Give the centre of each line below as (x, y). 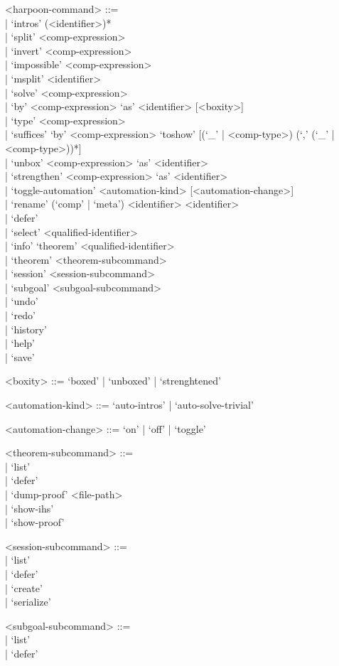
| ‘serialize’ (28, 602)
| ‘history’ (26, 329)
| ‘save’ (20, 356)
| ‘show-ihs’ (29, 508)
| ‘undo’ (22, 301)
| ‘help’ (20, 343)
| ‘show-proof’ (35, 522)
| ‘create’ (24, 587)
